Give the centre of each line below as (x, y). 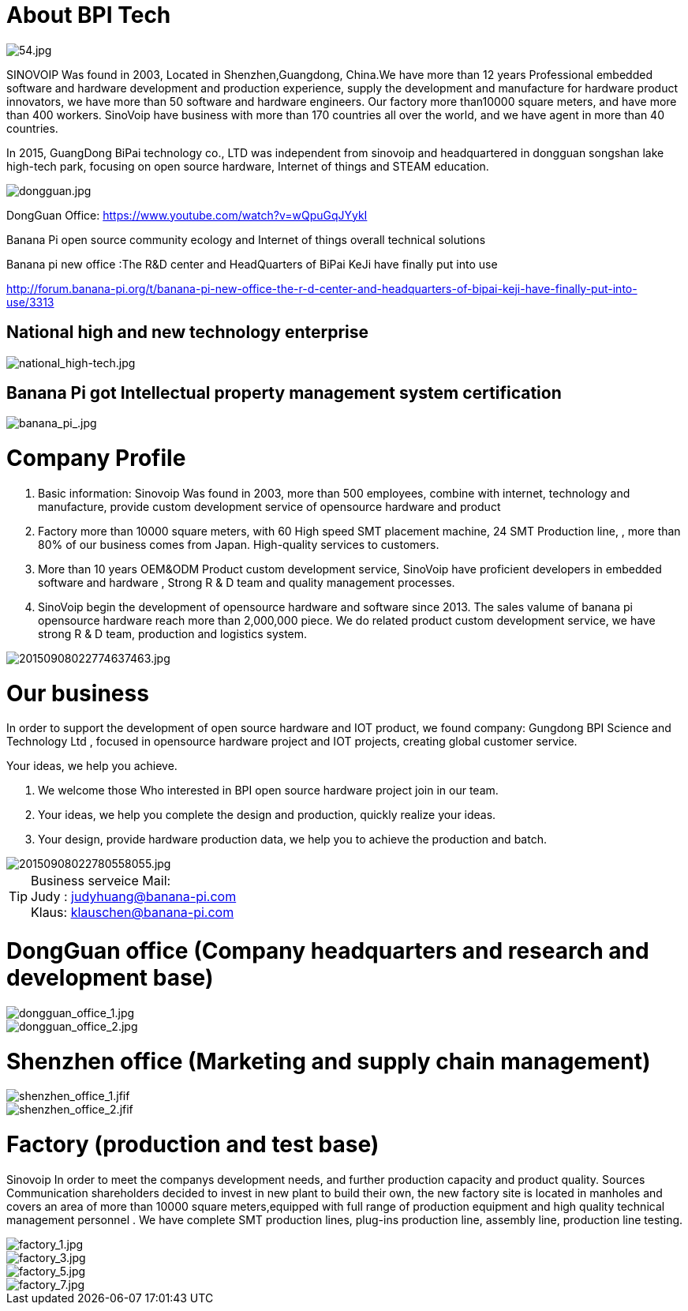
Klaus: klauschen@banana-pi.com (133, 913)
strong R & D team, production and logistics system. (173, 633)
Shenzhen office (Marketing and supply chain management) (329, 1061)
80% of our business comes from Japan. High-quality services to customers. (239, 544)
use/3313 (30, 302)
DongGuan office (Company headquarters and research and (328, 951)
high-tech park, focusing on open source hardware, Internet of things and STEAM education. (248, 166)
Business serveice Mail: (101, 881)
